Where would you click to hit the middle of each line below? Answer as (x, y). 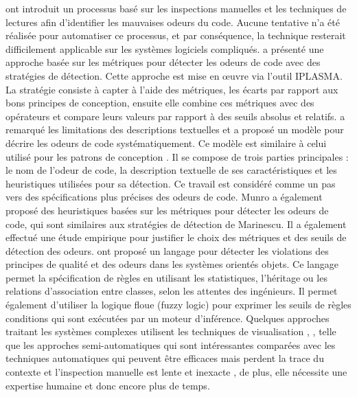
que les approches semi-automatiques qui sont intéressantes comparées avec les (171, 344)
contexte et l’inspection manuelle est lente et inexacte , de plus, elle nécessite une (176, 372)
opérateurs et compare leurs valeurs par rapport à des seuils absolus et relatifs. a (175, 116)
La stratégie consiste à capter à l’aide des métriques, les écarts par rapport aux (172, 89)
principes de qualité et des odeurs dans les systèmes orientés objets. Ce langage (172, 264)
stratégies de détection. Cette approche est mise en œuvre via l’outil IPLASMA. (174, 75)
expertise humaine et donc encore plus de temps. (108, 385)
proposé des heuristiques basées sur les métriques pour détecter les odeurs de (167, 210)
